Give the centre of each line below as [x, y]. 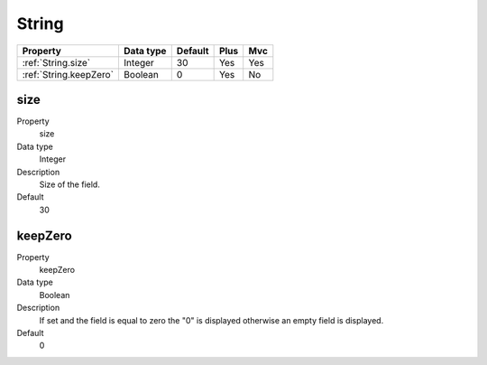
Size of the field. [70, 184]
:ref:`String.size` [56, 62]
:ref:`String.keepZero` [68, 74]
